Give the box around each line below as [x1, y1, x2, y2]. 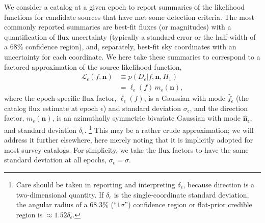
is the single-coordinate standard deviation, [114, 189, 249, 200]
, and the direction [190, 102, 248, 113]
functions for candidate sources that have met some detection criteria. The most [4, 11, 254, 22]
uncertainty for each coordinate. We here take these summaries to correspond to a [4, 51, 260, 62]
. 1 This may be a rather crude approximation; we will [84, 123, 254, 135]
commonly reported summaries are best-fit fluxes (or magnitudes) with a [4, 21, 231, 32]
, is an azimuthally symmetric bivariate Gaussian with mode [52, 113, 241, 123]
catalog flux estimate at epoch [4, 102, 98, 113]
